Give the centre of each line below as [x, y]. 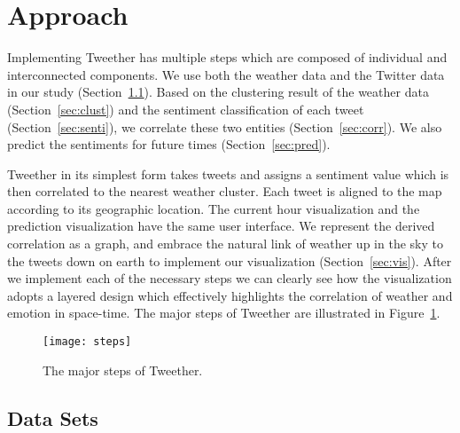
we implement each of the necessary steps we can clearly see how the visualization [230, 278]
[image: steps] [87, 342]
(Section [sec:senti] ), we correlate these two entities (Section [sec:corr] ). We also [225, 126]
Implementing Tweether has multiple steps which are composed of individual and [227, 57]
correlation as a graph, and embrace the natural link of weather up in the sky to [225, 244]
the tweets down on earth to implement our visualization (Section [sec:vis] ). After [230, 260]
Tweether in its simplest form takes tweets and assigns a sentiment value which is [228, 173]
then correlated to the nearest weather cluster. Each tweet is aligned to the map [225, 191]
